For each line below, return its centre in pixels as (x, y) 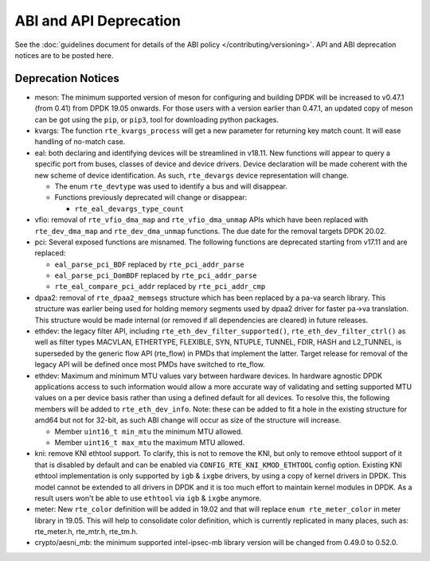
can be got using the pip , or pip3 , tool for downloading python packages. (156, 119)
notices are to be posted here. (64, 55)
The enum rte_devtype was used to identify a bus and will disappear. (171, 186)
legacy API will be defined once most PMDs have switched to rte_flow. (150, 364)
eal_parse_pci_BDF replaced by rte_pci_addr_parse (149, 264)
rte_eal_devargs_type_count (129, 208)
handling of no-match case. (80, 142)
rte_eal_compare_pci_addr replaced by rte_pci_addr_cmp (160, 286)
